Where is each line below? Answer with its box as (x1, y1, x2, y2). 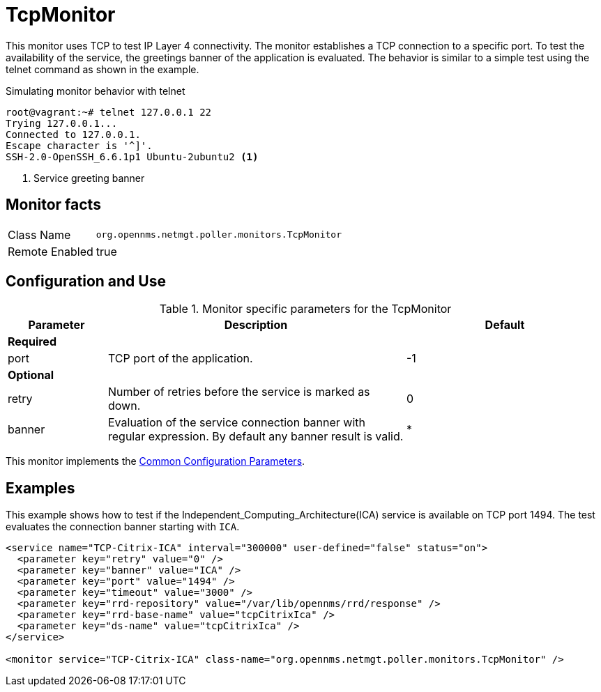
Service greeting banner (33, 171, 145, 184)
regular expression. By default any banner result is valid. (107, 429, 404, 444)
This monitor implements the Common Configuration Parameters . (6, 455, 305, 468)
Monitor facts (6, 196, 101, 214)
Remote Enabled (8, 244, 93, 259)
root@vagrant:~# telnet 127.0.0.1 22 (6, 106, 212, 118)
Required (8, 335, 56, 349)
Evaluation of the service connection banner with (107, 415, 366, 430)
